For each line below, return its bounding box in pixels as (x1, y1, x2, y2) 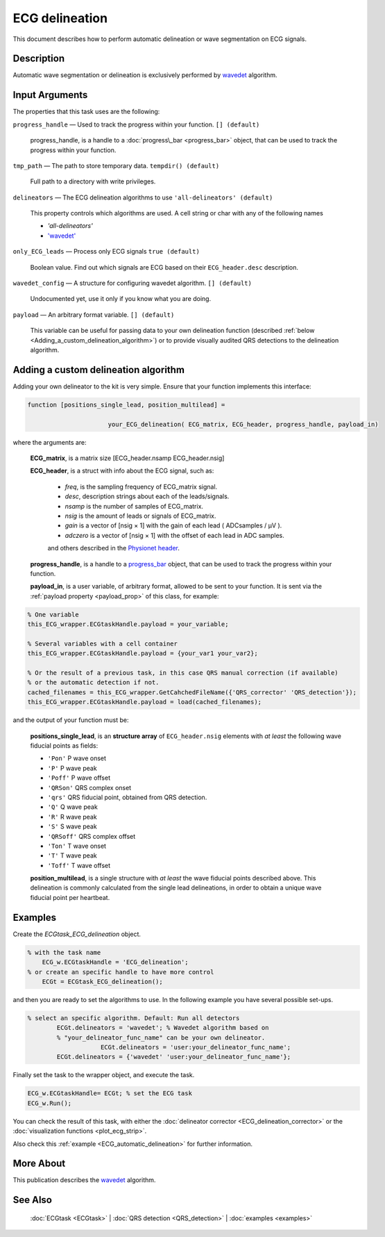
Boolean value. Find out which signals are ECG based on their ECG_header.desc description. (30, 263, 298, 271)
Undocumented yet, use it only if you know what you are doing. (30, 295, 212, 303)
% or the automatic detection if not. (27, 678, 160, 687)
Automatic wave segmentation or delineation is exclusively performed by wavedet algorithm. (12, 71, 277, 79)
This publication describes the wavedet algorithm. (12, 1176, 156, 1184)
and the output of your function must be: (12, 716, 129, 724)
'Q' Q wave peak (47, 803, 99, 811)
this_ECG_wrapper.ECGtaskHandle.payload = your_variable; (27, 621, 229, 628)
